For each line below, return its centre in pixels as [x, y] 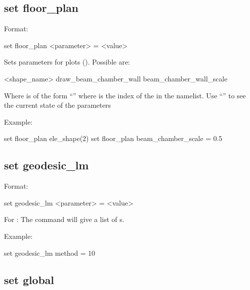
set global [29, 279]
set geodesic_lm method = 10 [50, 253]
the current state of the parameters [57, 105]
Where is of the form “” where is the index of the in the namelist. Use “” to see [125, 95]
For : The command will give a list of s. [64, 219]
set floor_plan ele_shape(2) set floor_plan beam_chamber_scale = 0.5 [113, 138]
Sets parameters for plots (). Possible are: [67, 62]
